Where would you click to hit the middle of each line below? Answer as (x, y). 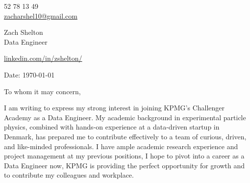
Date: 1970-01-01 (29, 74)
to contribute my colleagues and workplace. (69, 175)
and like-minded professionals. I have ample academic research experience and (121, 146)
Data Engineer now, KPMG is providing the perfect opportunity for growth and (125, 165)
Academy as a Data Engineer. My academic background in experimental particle (125, 117)
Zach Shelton (24, 32)
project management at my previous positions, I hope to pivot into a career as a (124, 156)
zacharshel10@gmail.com (41, 15)
